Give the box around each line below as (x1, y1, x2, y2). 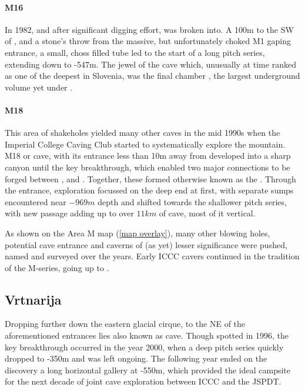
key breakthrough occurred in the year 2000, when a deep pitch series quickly (5, 340, 284, 353)
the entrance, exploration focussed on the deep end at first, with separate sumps (5, 184, 294, 196)
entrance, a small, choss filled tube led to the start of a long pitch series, (5, 46, 265, 58)
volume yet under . (5, 81, 73, 93)
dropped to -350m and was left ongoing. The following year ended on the (5, 352, 267, 365)
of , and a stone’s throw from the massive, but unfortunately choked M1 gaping (5, 35, 291, 47)
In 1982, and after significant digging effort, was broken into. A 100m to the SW (5, 23, 294, 35)
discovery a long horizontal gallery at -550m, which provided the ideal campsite (5, 363, 291, 376)
